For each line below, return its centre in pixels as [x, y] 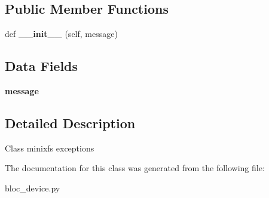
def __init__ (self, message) [61, 34]
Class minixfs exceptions [50, 148]
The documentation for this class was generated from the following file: [135, 168]
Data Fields [42, 66]
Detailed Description [70, 123]
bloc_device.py [33, 188]
